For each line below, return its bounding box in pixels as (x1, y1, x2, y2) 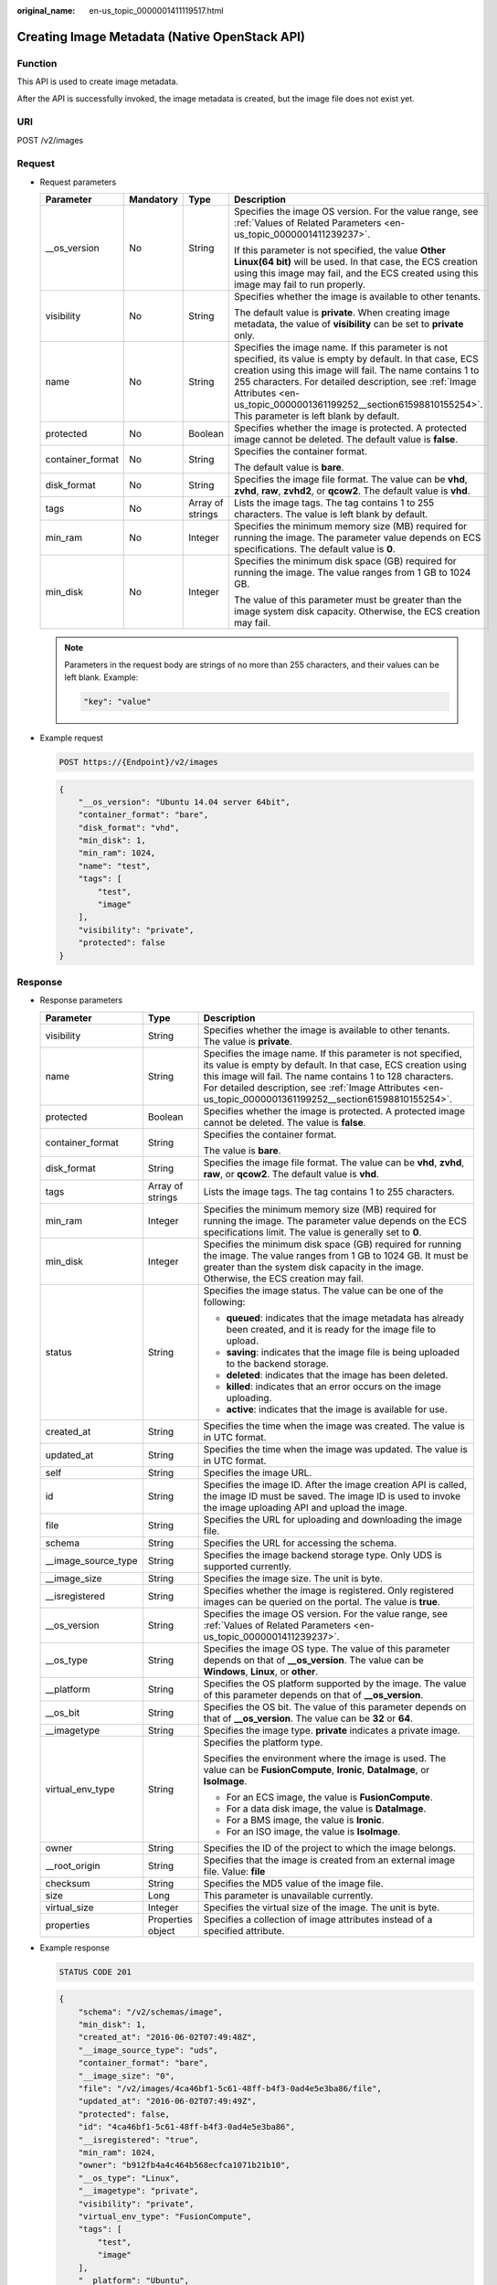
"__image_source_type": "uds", (78, 2045, 218, 2056)
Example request (39, 732, 104, 743)
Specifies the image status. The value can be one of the (203, 1284, 444, 1297)
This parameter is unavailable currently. (203, 1888, 374, 1901)
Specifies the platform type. (203, 1736, 323, 1748)
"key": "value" (83, 696, 152, 707)
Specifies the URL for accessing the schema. (203, 1536, 397, 1549)
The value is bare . (203, 1143, 281, 1156)
